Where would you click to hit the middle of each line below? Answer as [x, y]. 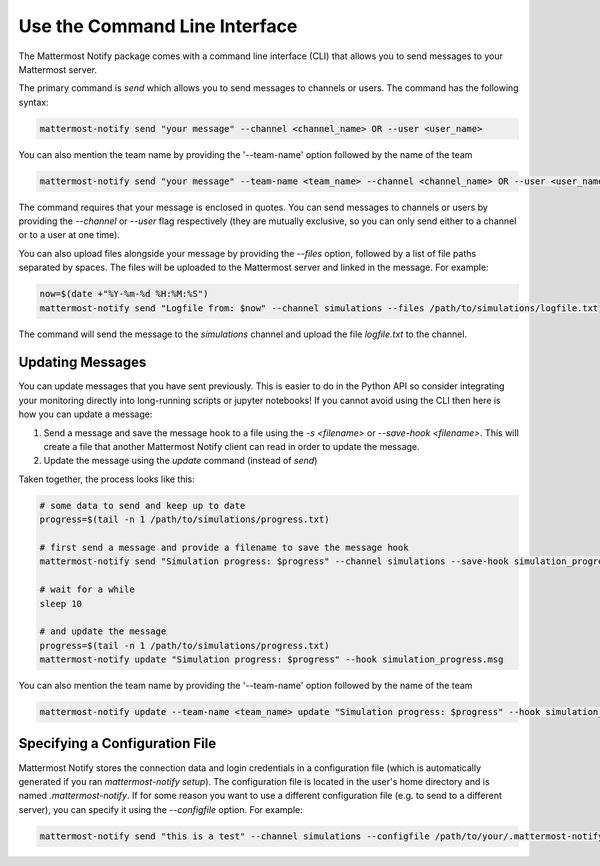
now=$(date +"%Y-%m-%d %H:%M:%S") [124, 294]
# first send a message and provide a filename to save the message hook [224, 547]
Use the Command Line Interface [158, 26]
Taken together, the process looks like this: [106, 479]
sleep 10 [61, 603]
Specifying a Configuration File [117, 743]
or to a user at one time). [69, 235]
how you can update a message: [85, 414]
